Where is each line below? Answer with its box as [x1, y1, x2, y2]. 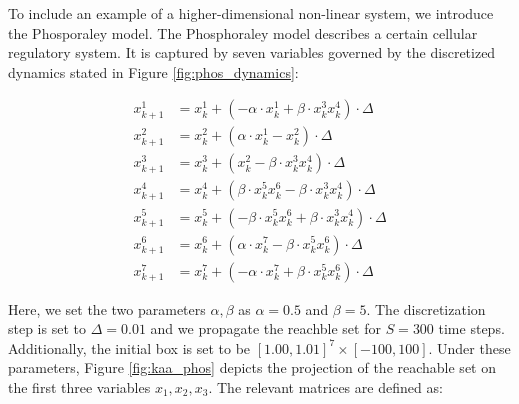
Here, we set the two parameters [8, 298, 206, 319]
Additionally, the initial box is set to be [8, 337, 251, 358]
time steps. [438, 318, 505, 339]
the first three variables [8, 376, 151, 397]
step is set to [8, 318, 86, 339]
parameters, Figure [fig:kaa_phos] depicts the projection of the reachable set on [8, 357, 496, 378]
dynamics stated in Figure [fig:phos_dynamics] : [8, 61, 299, 82]
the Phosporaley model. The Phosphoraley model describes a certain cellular [8, 22, 478, 43]
